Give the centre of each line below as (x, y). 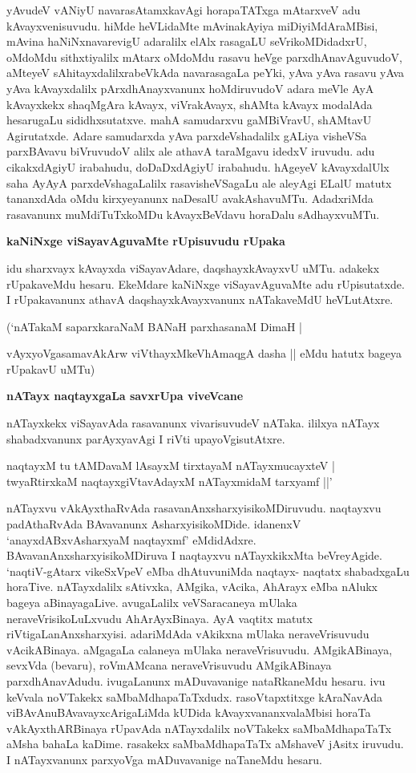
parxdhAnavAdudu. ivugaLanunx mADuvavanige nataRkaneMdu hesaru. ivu (196, 680)
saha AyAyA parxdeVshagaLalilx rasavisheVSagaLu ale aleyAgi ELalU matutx (199, 182)
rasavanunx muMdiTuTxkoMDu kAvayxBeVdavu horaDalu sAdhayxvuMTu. (193, 214)
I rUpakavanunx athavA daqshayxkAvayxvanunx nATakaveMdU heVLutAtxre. (200, 299)
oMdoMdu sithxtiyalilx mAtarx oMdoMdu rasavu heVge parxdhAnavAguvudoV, (204, 57)
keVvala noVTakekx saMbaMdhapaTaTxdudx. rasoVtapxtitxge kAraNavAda (194, 696)
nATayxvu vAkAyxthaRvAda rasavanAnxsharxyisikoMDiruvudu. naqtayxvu (194, 508)
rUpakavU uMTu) (51, 368)
